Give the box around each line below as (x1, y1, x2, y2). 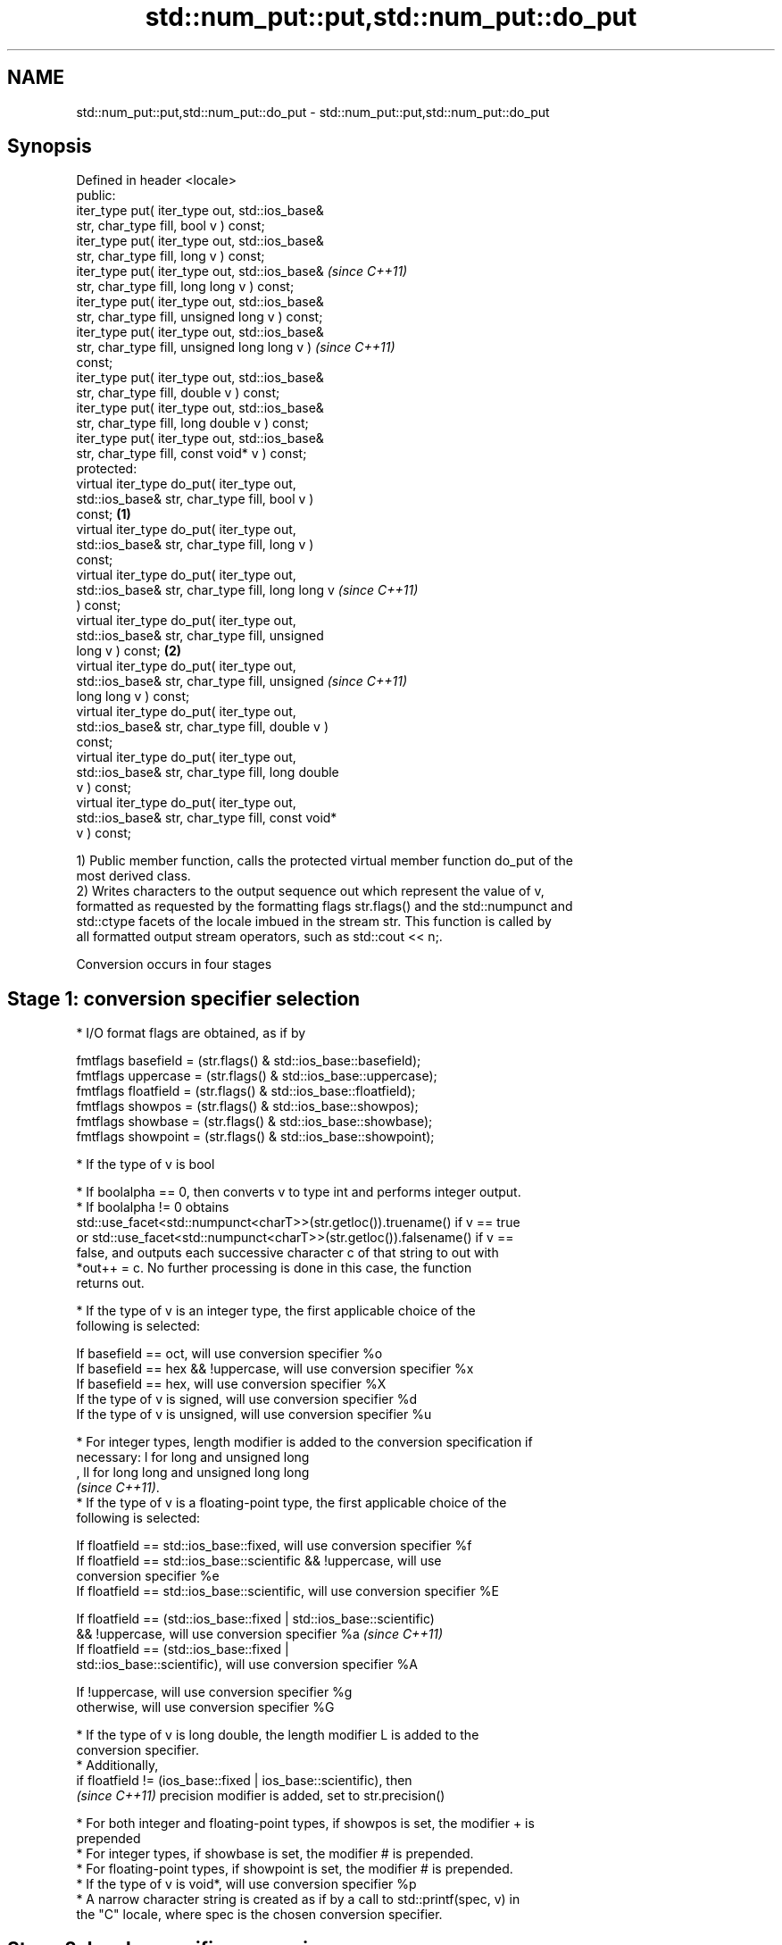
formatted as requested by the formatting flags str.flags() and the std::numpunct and (76, 898, 573, 914)
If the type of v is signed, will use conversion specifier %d (76, 1391, 417, 1407)
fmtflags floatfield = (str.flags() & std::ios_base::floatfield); (76, 1083, 416, 1099)
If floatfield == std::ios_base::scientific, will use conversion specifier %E (76, 1583, 499, 1599)
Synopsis (7, 135, 92, 158)
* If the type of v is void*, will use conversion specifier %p (76, 1876, 417, 1892)
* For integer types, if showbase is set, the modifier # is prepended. (76, 1846, 474, 1862)
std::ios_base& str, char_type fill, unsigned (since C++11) (76, 673, 408, 689)
